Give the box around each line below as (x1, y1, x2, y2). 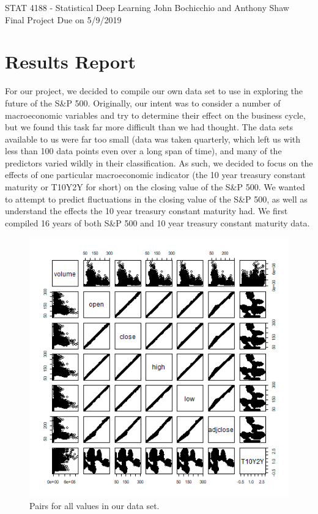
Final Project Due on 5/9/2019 (5, 13, 122, 26)
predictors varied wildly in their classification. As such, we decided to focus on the (5, 156, 313, 169)
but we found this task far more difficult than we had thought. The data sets (5, 121, 293, 133)
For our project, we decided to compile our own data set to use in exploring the (5, 84, 303, 97)
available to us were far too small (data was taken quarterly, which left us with (5, 132, 301, 145)
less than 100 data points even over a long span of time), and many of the (5, 144, 282, 157)
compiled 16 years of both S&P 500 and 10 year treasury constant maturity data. (5, 216, 310, 229)
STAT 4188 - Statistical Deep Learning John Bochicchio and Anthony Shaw (5, 1, 289, 13)
